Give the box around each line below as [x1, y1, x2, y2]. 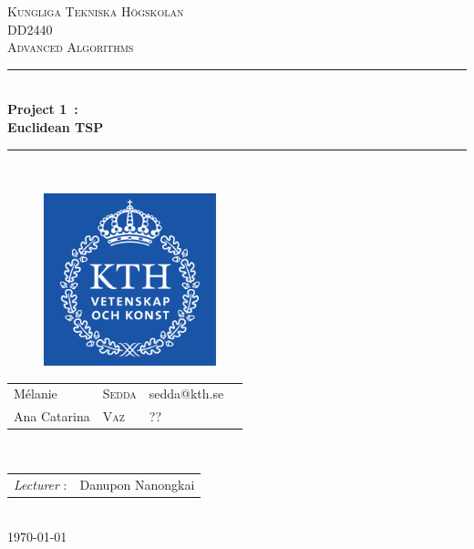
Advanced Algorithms [7, 37, 134, 57]
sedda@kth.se [149, 384, 224, 403]
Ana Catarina [14, 407, 90, 426]
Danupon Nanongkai [79, 474, 195, 493]
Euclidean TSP [7, 117, 104, 136]
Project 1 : [7, 99, 78, 119]
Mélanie [14, 384, 57, 403]
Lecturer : [14, 474, 67, 493]
